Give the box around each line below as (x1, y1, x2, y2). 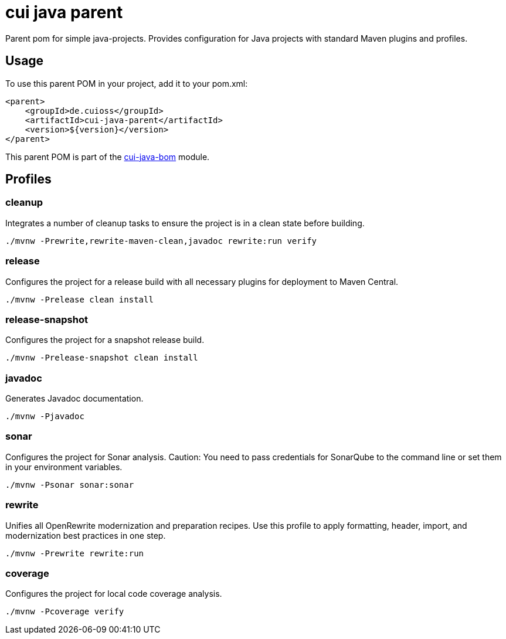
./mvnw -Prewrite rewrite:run (5, 548, 144, 558)
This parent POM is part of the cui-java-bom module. (5, 151, 210, 162)
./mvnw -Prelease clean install (5, 294, 154, 304)
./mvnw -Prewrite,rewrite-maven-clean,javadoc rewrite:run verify (5, 236, 317, 246)
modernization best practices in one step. (5, 530, 166, 541)
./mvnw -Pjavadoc (5, 412, 84, 422)
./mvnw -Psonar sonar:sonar (5, 480, 134, 490)
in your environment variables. (5, 461, 123, 472)
